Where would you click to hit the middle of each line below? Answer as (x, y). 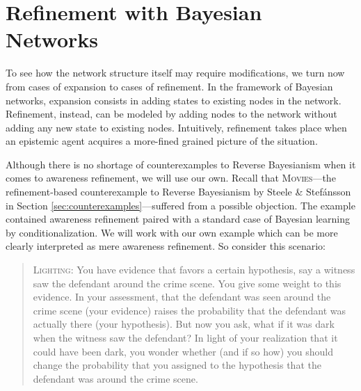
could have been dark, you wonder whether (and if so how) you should (183, 351)
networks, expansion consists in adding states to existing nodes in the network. (174, 100)
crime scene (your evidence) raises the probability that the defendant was (190, 310)
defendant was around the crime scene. (115, 378)
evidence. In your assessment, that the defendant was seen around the (182, 297)
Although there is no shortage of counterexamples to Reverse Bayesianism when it (181, 164)
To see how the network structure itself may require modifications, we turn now (175, 73)
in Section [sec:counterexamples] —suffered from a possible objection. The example (180, 205)
